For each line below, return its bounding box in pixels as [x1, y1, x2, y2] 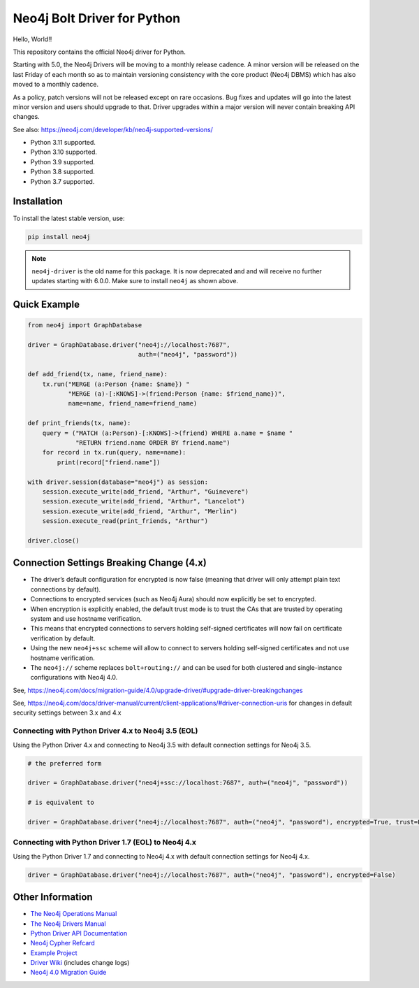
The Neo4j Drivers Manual [30, 919, 106, 928]
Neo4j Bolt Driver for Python [13, 10, 181, 26]
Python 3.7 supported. [30, 177, 95, 185]
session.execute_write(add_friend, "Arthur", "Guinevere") [42, 487, 249, 496]
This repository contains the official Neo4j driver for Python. [13, 48, 186, 56]
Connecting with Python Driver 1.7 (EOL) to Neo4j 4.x [13, 838, 197, 847]
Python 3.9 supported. [30, 157, 96, 166]
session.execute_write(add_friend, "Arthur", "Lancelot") [42, 497, 245, 506]
